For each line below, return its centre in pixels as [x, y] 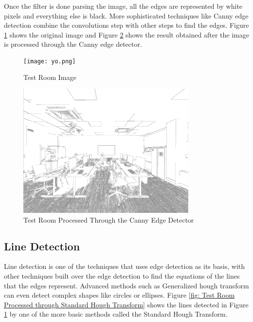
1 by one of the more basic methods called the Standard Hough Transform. [116, 314]
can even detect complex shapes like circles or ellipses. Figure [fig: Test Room [119, 295]
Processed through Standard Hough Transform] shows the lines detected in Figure [126, 304]
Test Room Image [50, 77]
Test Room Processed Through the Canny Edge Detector [109, 219]
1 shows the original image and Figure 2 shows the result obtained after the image [126, 34]
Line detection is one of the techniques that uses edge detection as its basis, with [125, 266]
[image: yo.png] [50, 61]
